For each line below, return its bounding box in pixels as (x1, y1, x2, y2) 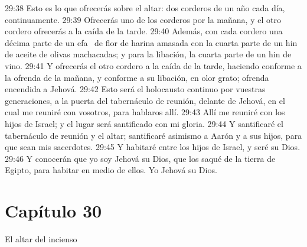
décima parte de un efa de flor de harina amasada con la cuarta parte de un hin (5, 36, 298, 48)
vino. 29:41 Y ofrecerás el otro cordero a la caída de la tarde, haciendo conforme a (5, 59, 302, 71)
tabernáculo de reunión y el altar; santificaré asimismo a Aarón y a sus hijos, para (5, 129, 302, 141)
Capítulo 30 (5, 199, 102, 223)
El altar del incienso (5, 233, 77, 245)
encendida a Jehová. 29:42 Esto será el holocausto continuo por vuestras (5, 83, 266, 95)
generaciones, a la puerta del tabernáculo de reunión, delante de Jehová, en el (5, 94, 285, 106)
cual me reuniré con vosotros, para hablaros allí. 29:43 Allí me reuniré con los (5, 106, 285, 118)
